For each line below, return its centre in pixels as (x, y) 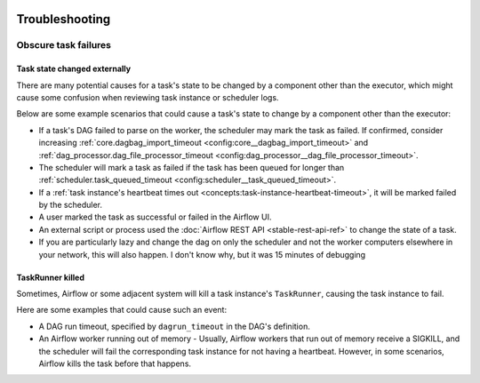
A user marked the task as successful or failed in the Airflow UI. (155, 217)
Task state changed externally (74, 69)
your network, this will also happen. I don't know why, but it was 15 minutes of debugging (202, 254)
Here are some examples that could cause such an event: (121, 310)
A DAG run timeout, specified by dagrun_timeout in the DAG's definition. (174, 326)
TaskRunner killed (50, 277)
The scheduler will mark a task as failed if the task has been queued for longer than (192, 167)
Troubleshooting (64, 19)
